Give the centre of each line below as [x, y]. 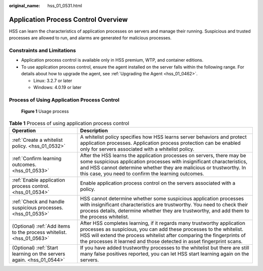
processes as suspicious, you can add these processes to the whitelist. [162, 229]
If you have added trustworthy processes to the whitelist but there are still [165, 248]
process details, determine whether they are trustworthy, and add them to [165, 210]
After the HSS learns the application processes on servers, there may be [163, 155]
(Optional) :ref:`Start [35, 248]
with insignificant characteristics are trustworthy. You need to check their [164, 204]
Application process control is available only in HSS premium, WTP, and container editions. [112, 60]
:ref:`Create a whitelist [37, 140]
